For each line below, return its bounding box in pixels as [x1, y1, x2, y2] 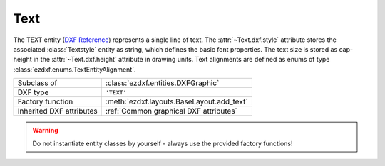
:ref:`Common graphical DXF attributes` [105, 106, 238, 116]
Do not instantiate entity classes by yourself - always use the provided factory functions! [32, 139, 293, 148]
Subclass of [17, 78, 58, 88]
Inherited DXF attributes [17, 106, 98, 116]
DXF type [17, 87, 49, 97]
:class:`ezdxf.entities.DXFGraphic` [105, 78, 220, 88]
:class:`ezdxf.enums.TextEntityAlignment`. [13, 65, 136, 74]
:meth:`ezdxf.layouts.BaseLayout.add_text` [105, 96, 249, 106]
